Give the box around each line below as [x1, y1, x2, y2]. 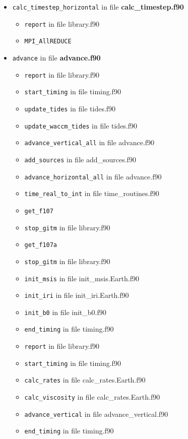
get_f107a [24, 241, 57, 249]
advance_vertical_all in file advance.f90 [24, 137, 155, 148]
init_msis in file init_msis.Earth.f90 [24, 273, 140, 283]
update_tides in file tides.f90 [24, 103, 116, 113]
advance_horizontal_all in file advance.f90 [24, 171, 162, 181]
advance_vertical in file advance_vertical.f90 [24, 408, 168, 419]
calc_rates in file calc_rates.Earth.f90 [24, 374, 146, 385]
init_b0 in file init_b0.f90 [24, 306, 106, 317]
